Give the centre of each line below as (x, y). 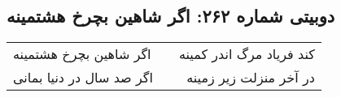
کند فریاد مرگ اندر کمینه (247, 54)
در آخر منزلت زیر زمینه (251, 78)
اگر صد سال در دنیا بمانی (83, 78)
